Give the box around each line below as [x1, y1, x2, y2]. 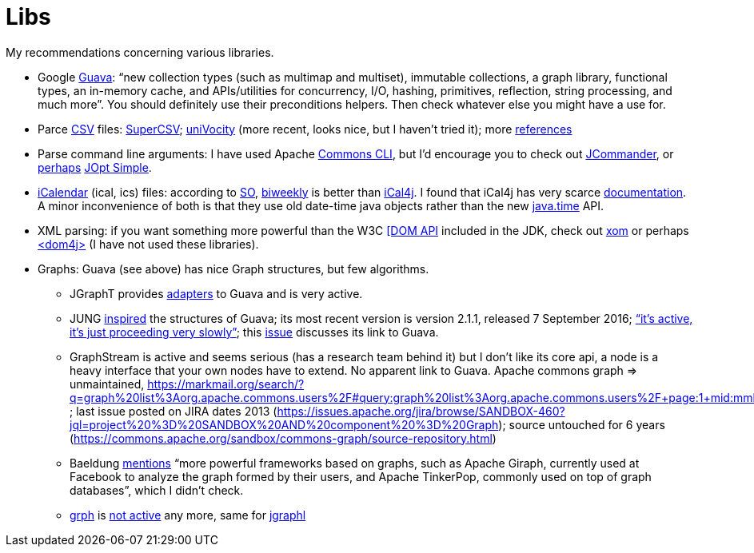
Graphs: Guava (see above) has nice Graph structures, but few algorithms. [38, 261, 429, 276]
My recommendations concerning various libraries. [6, 45, 274, 59]
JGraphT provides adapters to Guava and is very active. [70, 286, 363, 300]
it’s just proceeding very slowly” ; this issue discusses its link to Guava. [70, 324, 439, 339]
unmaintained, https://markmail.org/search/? [70, 376, 305, 391]
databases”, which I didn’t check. [70, 483, 244, 497]
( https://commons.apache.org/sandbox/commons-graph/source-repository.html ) [70, 431, 497, 445]
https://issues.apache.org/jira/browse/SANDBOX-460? [277, 404, 565, 418]
